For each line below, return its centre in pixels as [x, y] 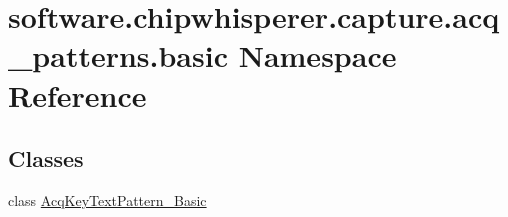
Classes [46, 158]
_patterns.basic [118, 55]
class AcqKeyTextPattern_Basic [107, 199]
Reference [77, 94]
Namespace [317, 55]
